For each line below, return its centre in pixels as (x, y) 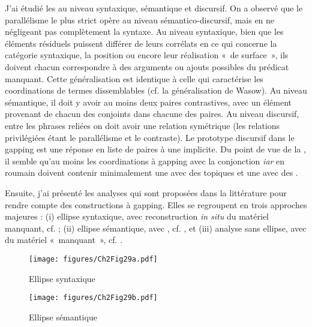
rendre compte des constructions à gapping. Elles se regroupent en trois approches (156, 204)
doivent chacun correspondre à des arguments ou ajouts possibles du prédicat (147, 66)
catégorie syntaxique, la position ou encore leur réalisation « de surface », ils (147, 55)
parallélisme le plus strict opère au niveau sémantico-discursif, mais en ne (140, 19)
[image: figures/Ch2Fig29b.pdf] (93, 298)
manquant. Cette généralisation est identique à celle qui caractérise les (134, 78)
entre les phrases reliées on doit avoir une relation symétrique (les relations (142, 125)
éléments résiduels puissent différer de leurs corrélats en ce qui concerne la (141, 43)
